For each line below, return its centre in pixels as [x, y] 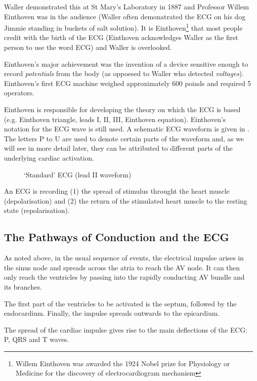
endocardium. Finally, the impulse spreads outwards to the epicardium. [112, 313]
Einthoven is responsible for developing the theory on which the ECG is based [122, 109]
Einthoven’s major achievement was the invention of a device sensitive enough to [126, 63]
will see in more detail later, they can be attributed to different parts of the [118, 148]
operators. [19, 93]
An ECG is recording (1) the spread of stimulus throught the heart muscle [117, 191]
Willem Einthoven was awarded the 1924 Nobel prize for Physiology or [123, 363]
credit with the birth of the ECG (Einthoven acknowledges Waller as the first [121, 37]
